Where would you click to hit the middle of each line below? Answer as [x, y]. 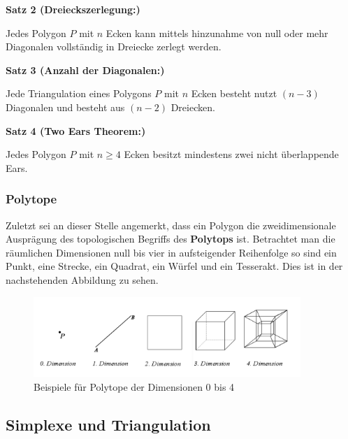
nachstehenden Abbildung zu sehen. [82, 279]
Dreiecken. [193, 107]
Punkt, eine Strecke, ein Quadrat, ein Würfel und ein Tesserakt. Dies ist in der [174, 266]
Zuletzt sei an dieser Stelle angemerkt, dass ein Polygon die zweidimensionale [171, 225]
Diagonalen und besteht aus [65, 107]
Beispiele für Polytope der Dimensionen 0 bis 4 [134, 386]
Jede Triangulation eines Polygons [79, 93]
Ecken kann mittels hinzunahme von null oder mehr [217, 33]
